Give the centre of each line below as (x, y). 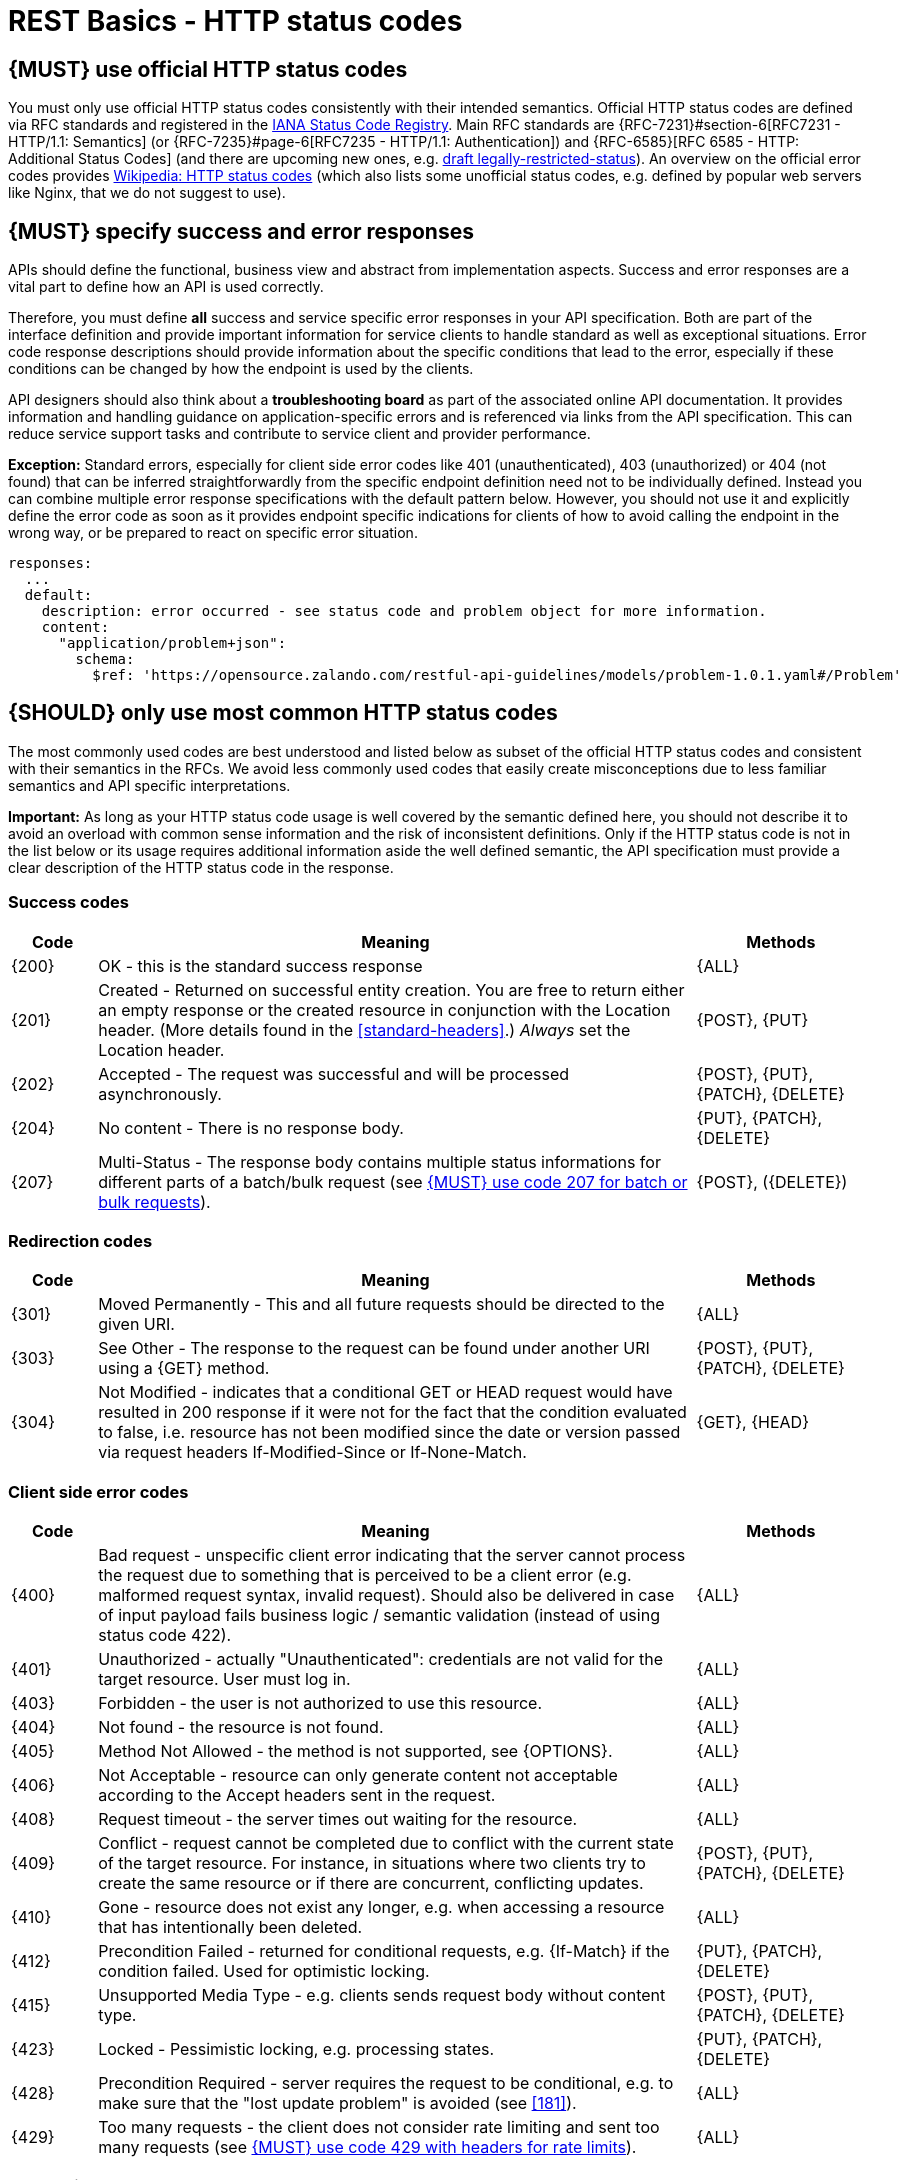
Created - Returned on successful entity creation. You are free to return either (391, 989)
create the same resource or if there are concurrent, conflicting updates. (371, 1883)
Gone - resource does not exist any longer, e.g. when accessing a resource (381, 1907)
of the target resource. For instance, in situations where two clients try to (372, 1863)
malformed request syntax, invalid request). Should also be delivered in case (386, 1595)
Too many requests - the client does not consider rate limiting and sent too (379, 2127)
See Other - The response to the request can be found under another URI (374, 1348)
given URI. (136, 1324)
